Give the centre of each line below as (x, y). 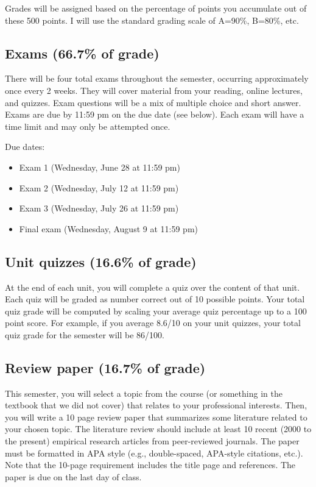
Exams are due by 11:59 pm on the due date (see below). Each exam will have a (155, 114)
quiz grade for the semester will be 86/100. (85, 334)
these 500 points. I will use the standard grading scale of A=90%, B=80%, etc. (152, 20)
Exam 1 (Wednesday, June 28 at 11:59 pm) (100, 167)
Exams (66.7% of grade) (82, 53)
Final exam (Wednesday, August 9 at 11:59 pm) (108, 228)
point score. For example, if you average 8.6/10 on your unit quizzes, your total (153, 323)
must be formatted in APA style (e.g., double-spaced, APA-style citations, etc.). (154, 453)
